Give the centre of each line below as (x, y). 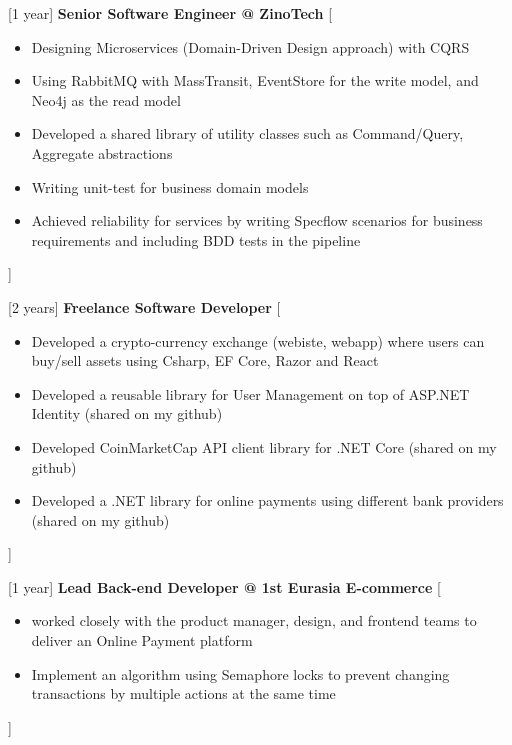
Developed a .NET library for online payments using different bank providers (267, 500)
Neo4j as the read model (106, 99)
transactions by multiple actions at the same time (183, 693)
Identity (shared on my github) (127, 413)
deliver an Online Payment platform (142, 640)
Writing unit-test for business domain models (170, 186)
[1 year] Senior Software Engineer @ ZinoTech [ (170, 13)
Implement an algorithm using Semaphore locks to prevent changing (240, 673)
